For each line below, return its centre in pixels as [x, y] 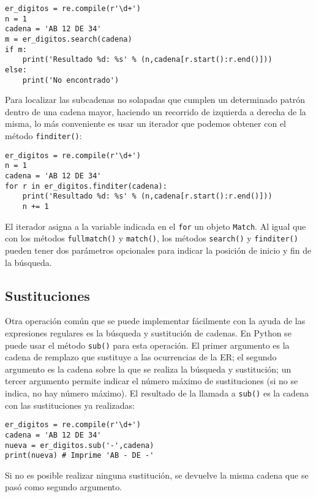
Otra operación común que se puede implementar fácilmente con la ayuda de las [155, 321]
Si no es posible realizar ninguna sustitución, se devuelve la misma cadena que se [157, 475]
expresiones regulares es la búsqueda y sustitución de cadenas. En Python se [148, 332]
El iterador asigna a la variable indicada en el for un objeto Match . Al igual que [156, 226]
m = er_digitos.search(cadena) [69, 39]
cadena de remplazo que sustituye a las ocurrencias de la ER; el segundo [141, 357]
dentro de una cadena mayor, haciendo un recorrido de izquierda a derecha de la [156, 111]
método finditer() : [43, 136]
